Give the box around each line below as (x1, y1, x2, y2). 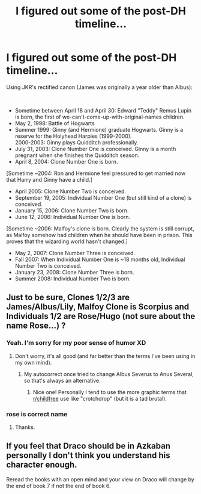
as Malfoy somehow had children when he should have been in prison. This (6, 231, 193, 238)
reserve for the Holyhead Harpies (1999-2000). (14, 132, 132, 140)
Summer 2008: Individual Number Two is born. (14, 275, 131, 282)
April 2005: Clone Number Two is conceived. (14, 188, 127, 195)
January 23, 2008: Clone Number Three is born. (14, 268, 134, 276)
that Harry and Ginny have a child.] (6, 176, 93, 183)
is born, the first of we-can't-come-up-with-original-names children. (14, 113, 185, 120)
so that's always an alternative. (23, 377, 101, 384)
